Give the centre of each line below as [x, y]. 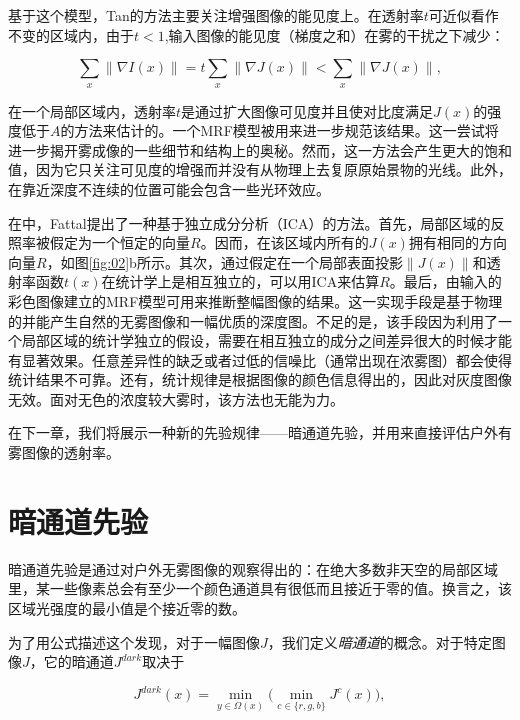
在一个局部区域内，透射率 [92, 110]
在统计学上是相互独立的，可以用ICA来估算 [240, 281]
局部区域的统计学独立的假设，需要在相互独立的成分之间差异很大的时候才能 [266, 340]
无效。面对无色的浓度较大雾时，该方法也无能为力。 [176, 398]
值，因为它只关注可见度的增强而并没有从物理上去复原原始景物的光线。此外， [260, 169]
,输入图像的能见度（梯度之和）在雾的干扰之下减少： [334, 34]
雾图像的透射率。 [64, 452]
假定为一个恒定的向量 [119, 242]
